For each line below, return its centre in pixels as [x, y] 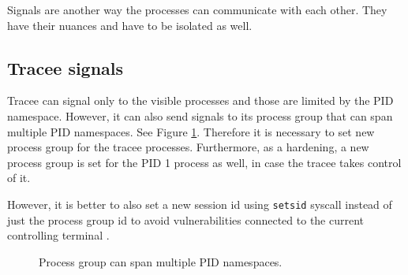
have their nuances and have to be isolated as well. [130, 25]
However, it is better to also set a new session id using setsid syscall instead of [200, 204]
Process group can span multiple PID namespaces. [161, 261]
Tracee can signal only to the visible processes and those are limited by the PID [200, 100]
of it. [19, 178]
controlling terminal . [58, 235]
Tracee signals [66, 67]
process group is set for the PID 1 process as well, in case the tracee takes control [204, 162]
